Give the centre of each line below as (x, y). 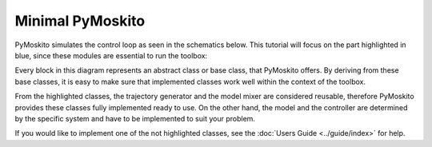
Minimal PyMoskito (80, 21)
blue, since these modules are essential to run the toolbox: (111, 55)
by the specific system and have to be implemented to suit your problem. (135, 118)
